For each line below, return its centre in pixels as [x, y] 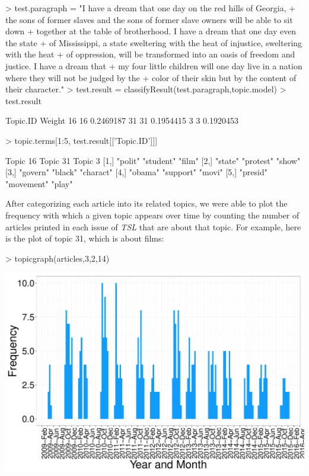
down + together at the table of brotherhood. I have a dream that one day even [151, 31]
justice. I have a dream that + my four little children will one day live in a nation [154, 65]
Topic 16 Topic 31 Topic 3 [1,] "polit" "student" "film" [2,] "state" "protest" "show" [153, 160]
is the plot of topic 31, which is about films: [85, 238]
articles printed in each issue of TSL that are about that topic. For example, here [153, 226]
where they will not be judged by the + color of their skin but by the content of [151, 77]
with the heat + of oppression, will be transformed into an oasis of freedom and [150, 54]
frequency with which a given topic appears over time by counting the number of [152, 215]
